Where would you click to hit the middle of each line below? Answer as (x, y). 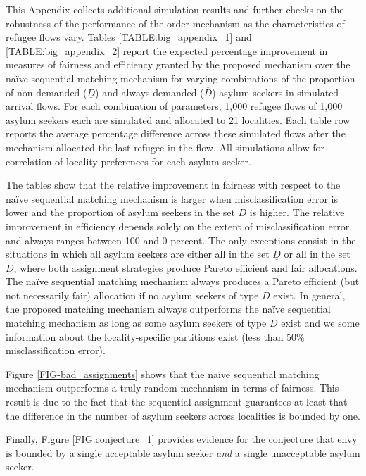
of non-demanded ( (46, 92)
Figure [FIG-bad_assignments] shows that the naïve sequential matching (163, 374)
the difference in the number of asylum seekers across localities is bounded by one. (183, 415)
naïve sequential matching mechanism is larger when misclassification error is (172, 198)
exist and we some (320, 323)
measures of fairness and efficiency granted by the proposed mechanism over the (178, 64)
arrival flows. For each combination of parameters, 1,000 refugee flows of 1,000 (174, 106)
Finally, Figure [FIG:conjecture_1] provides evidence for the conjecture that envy (182, 439)
